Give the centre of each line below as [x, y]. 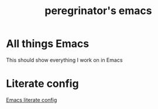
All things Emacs [48, 44]
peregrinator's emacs [98, 11]
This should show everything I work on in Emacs [64, 60]
